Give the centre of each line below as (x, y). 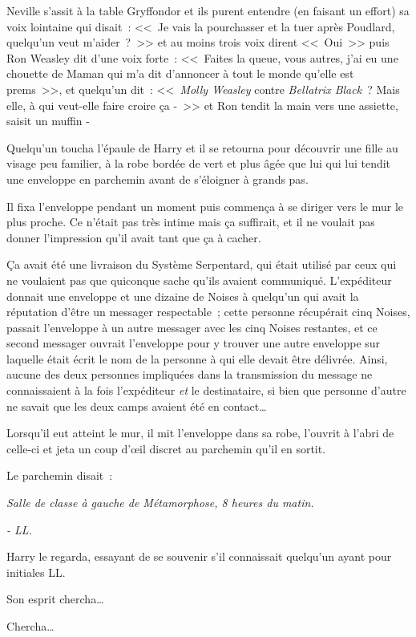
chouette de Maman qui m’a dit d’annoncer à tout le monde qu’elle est (180, 73)
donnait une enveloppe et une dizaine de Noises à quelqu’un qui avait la (183, 296)
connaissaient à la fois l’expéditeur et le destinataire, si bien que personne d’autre (206, 390)
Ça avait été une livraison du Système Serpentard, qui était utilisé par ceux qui (202, 264)
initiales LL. (36, 572)
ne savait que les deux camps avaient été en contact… (137, 406)
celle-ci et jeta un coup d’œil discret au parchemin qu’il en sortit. (166, 448)
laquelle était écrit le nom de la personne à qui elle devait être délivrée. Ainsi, (197, 358)
